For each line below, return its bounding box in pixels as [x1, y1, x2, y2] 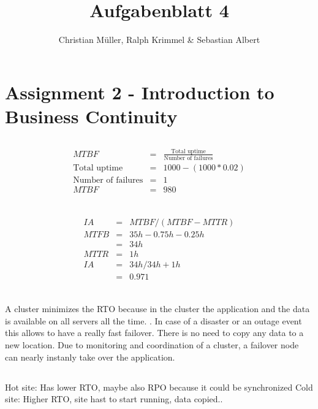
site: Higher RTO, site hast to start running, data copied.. [5, 392, 223, 405]
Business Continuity [5, 103, 178, 128]
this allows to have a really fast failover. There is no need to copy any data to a [5, 326, 304, 339]
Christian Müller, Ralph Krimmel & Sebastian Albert [58, 33, 260, 46]
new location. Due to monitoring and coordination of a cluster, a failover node [5, 338, 299, 351]
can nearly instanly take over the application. [5, 350, 175, 363]
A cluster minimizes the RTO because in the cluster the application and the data [5, 302, 310, 315]
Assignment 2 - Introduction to [5, 79, 274, 104]
